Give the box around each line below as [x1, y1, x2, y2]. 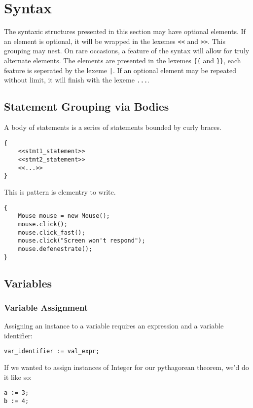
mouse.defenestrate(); [18, 245, 92, 252]
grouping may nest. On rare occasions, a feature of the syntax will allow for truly [4, 45, 250, 56]
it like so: [4, 371, 32, 382]
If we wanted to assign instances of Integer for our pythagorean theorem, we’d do [4, 362, 249, 372]
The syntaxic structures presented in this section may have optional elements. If [4, 26, 246, 37]
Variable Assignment [4, 301, 88, 313]
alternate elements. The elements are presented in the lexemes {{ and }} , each [4, 55, 241, 65]
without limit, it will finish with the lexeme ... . [4, 75, 149, 85]
